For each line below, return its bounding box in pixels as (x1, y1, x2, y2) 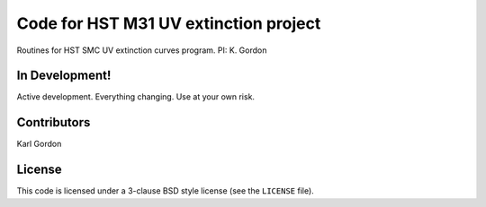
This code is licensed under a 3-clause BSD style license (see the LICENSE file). (16, 185, 314, 196)
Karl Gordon (16, 139, 62, 150)
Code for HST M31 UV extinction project (16, 13, 321, 33)
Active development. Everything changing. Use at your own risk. (16, 91, 256, 102)
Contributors (16, 115, 91, 130)
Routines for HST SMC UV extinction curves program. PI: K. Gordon (16, 45, 267, 56)
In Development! (16, 68, 112, 83)
